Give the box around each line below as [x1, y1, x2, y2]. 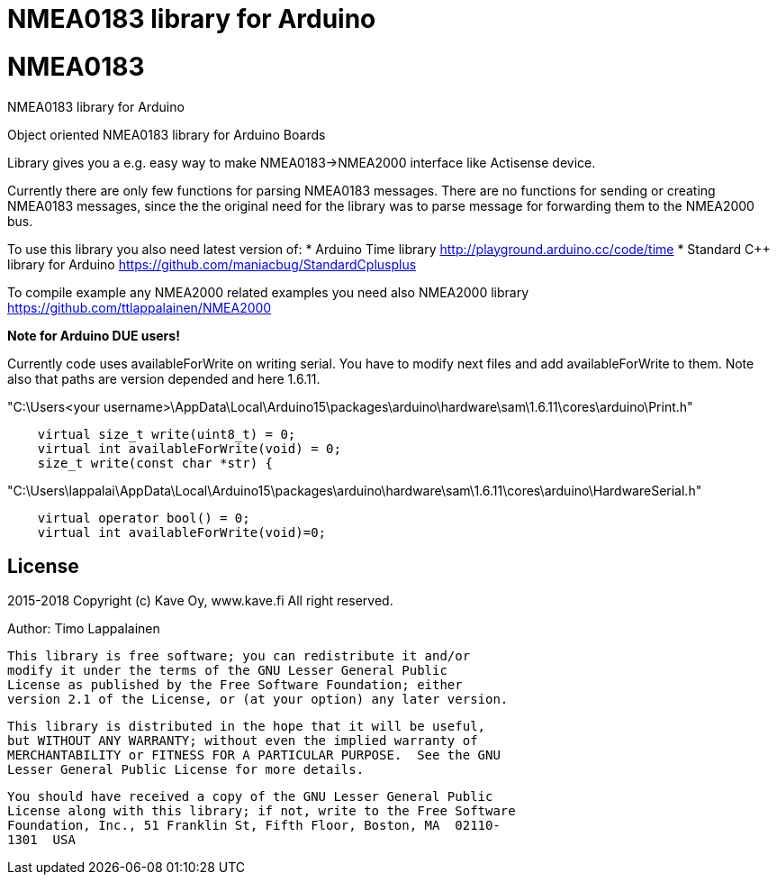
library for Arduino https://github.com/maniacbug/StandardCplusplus [7, 256, 417, 272]
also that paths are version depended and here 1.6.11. [7, 370, 321, 386]
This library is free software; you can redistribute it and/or [7, 649, 471, 664]
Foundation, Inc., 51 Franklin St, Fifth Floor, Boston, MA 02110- [7, 818, 501, 833]
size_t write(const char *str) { [37, 455, 274, 470]
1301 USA [7, 832, 76, 848]
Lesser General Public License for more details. [7, 762, 365, 777]
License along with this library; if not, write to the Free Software [7, 804, 516, 819]
